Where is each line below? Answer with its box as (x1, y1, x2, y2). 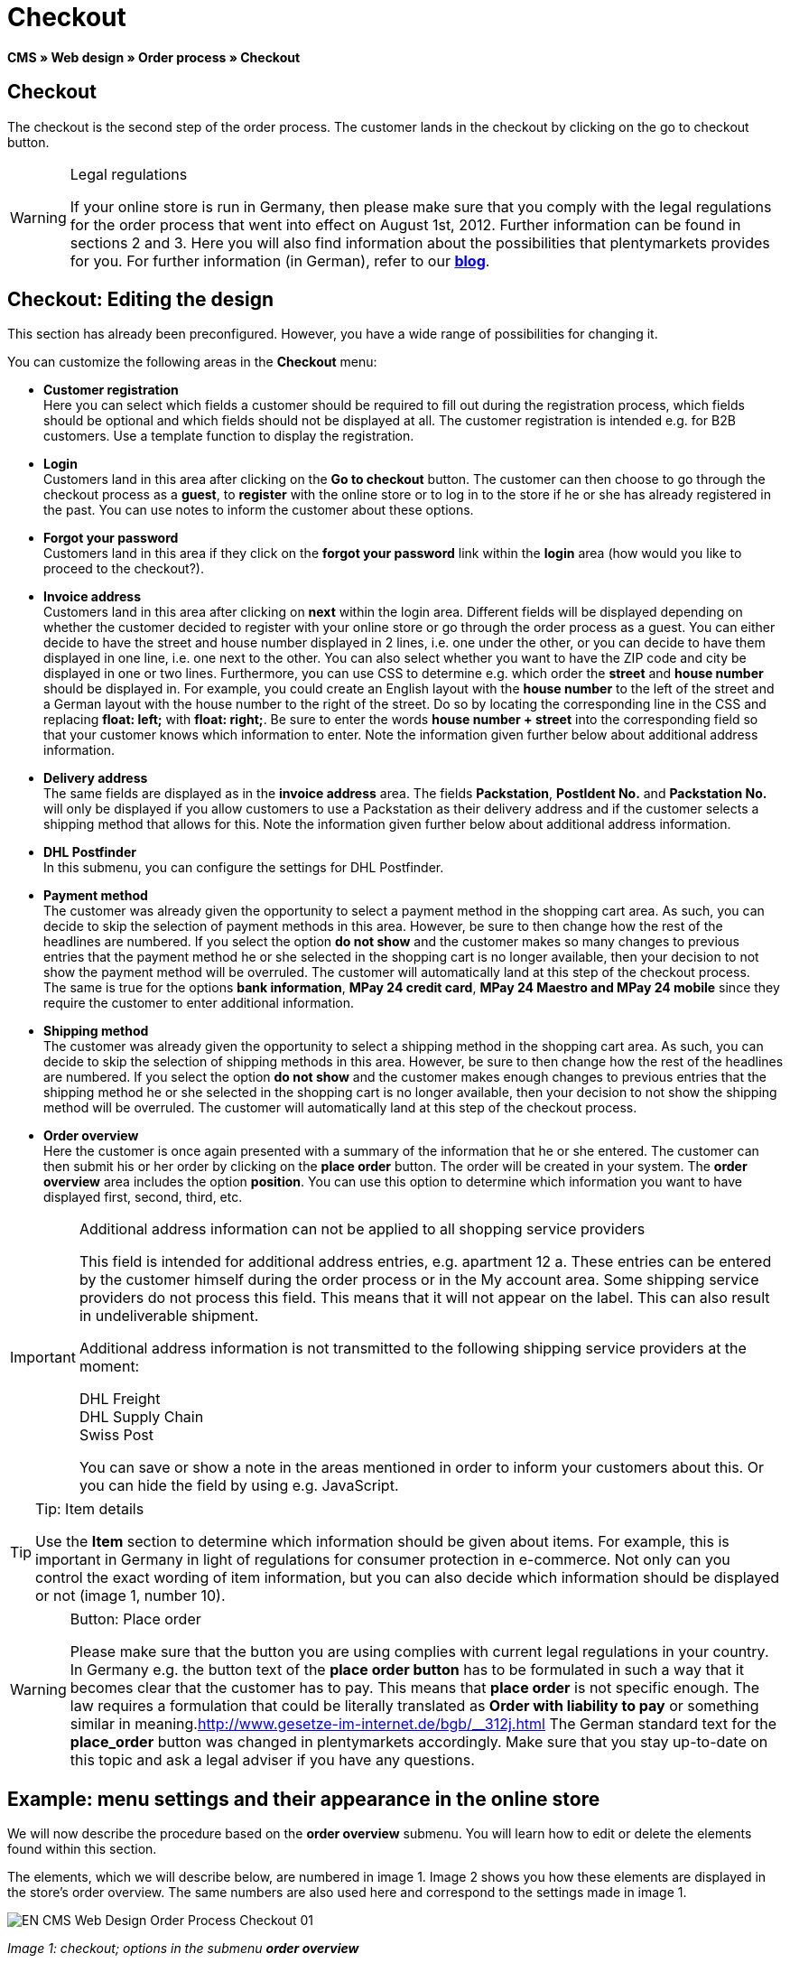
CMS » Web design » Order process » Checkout (7, 49, 301, 65)
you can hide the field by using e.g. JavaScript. (79, 1476, 399, 1495)
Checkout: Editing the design (7, 288, 274, 312)
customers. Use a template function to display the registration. (43, 428, 414, 444)
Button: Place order (70, 1610, 201, 1629)
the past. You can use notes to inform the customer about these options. (43, 502, 474, 518)
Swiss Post (79, 1426, 153, 1445)
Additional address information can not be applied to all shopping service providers (79, 1220, 646, 1239)
